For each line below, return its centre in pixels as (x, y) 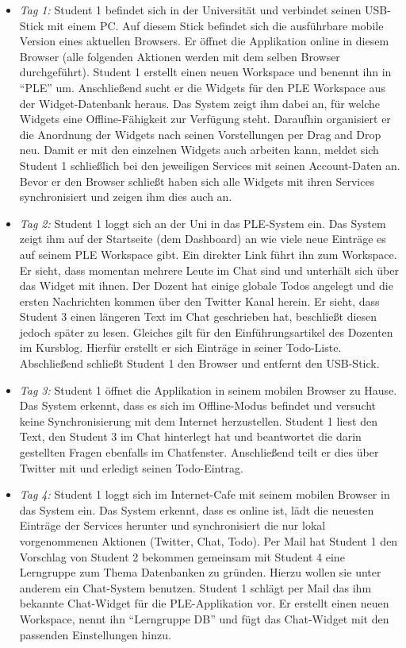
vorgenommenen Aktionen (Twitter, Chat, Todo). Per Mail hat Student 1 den (209, 541)
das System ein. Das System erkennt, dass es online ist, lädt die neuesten (197, 509)
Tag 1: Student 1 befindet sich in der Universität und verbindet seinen (190, 10)
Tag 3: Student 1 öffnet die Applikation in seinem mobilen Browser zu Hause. (208, 390)
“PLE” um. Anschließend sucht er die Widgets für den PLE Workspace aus (202, 87)
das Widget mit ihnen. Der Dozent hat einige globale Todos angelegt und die (206, 285)
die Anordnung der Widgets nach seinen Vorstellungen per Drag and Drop (200, 134)
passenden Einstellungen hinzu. (95, 634)
